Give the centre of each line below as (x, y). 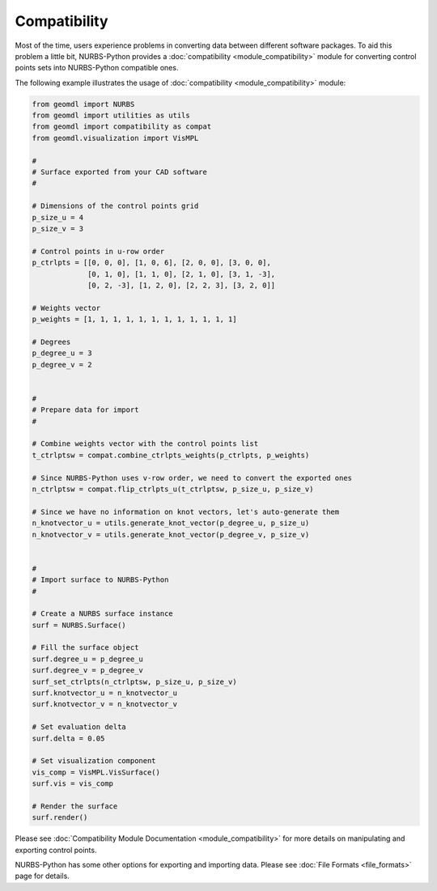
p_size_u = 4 (58, 217)
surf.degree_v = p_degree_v (87, 670)
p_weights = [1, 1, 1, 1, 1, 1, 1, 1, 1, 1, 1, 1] (135, 319)
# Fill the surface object (85, 648)
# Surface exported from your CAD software (120, 172)
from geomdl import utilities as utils (111, 116)
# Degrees (51, 342)
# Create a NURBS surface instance (102, 614)
